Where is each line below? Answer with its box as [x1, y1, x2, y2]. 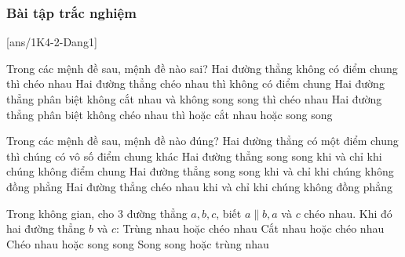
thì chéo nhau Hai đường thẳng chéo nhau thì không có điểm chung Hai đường [6, 75, 385, 92]
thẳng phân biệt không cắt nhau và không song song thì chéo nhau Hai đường [6, 91, 382, 107]
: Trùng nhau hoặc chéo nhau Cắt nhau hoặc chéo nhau [116, 220, 385, 237]
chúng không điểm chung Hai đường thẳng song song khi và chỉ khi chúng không [6, 163, 394, 179]
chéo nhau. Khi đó [304, 205, 392, 221]
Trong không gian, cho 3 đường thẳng [6, 205, 188, 221]
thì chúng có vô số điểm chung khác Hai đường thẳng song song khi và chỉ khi [6, 147, 382, 164]
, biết [216, 205, 242, 221]
